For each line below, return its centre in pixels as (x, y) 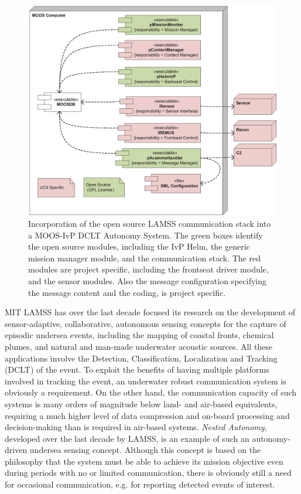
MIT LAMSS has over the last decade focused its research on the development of (150, 312)
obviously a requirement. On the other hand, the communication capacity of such (151, 392)
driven (16, 450)
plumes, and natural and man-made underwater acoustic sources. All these (139, 346)
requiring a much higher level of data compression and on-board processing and (147, 415)
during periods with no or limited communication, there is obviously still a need (148, 473)
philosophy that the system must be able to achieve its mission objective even (144, 461)
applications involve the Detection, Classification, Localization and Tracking (141, 358)
